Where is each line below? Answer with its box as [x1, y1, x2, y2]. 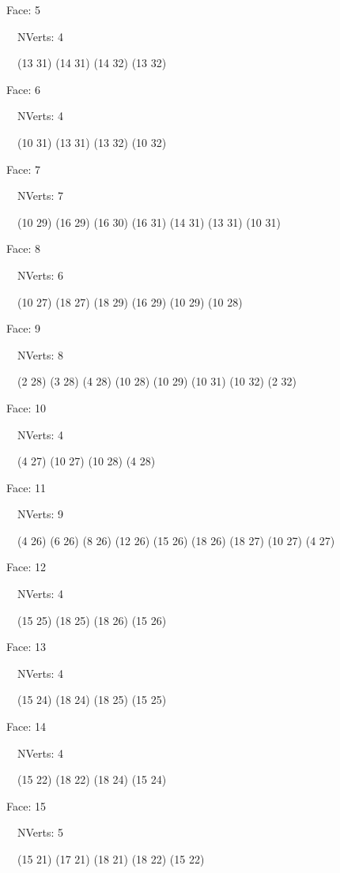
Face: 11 [6, 479, 46, 495]
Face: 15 [6, 797, 46, 814]
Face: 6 [6, 81, 40, 97]
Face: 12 [6, 559, 46, 575]
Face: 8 [6, 240, 40, 257]
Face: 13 [6, 638, 46, 655]
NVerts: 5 [17, 824, 64, 841]
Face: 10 [6, 399, 46, 416]
